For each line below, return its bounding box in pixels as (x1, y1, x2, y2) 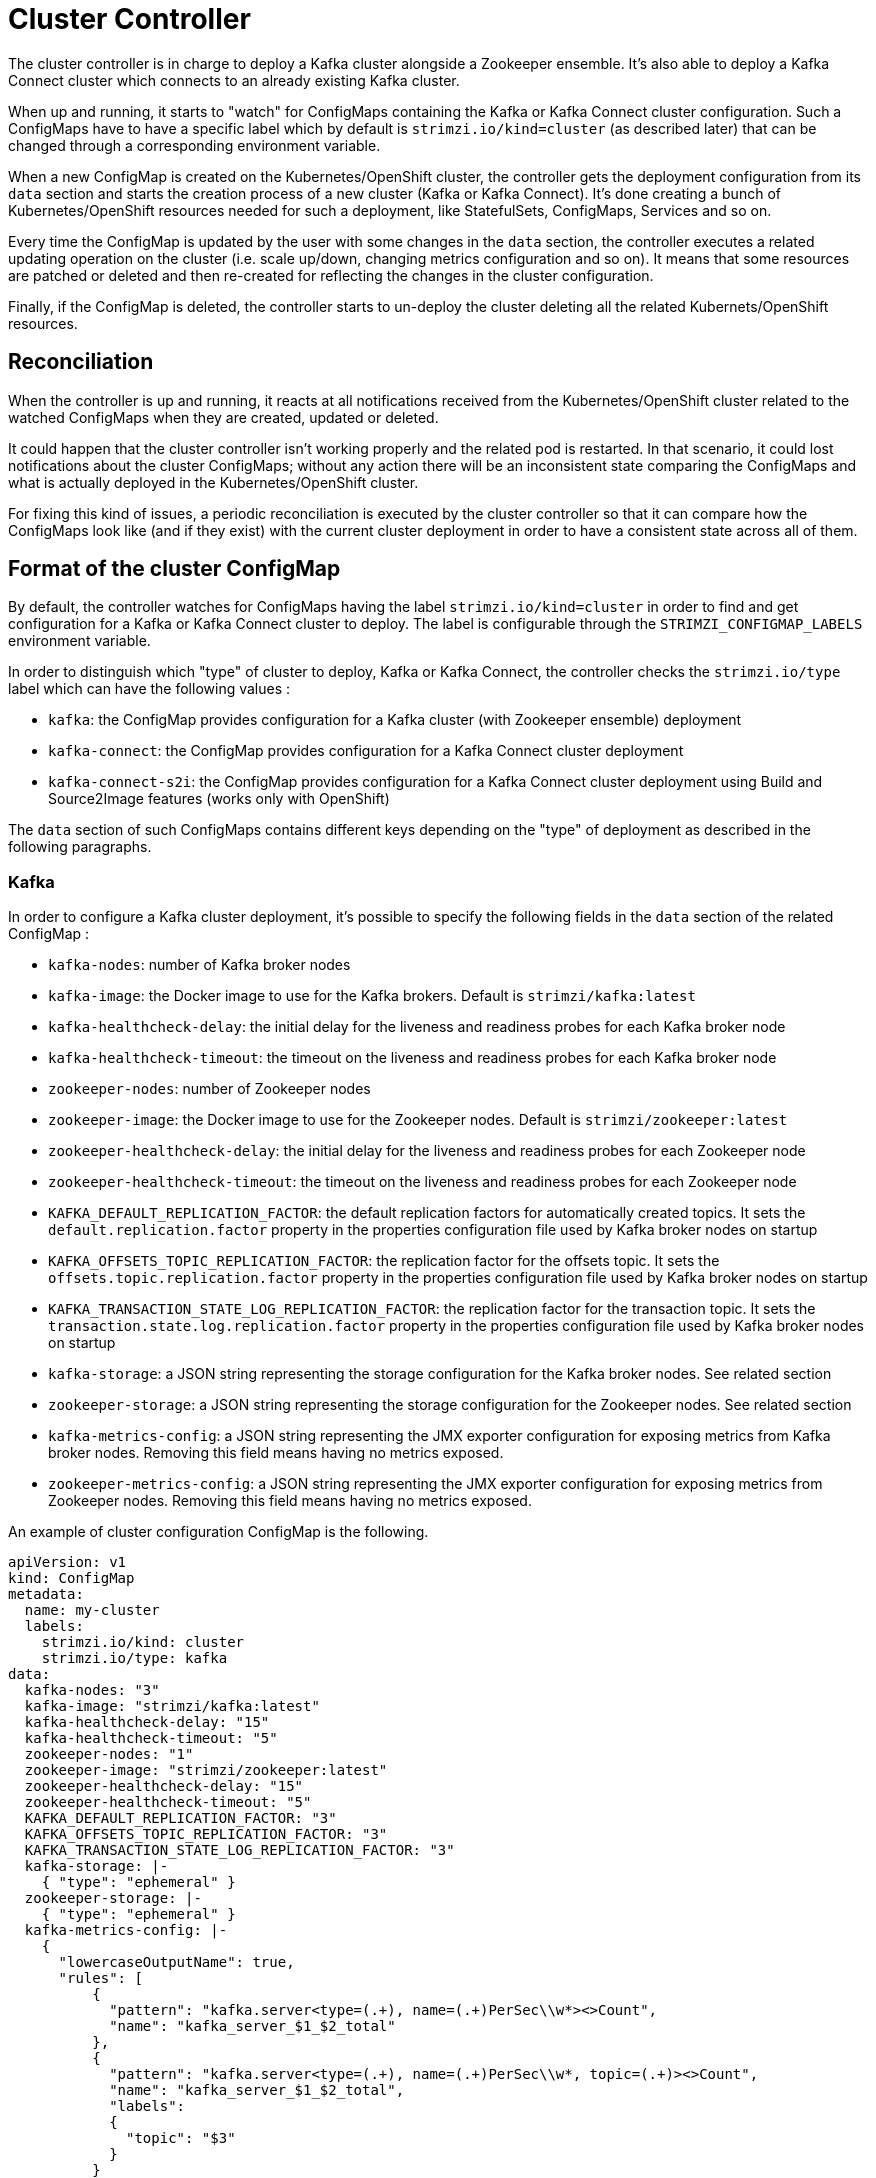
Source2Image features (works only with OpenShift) (48, 790, 390, 808)
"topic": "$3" (126, 2130, 236, 2147)
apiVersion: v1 (8, 1554, 127, 1571)
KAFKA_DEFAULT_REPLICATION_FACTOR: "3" (24, 1810, 337, 1827)
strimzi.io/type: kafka (41, 1650, 228, 1667)
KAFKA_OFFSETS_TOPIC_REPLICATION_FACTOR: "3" (24, 1826, 388, 1843)
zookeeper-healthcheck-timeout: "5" (24, 1794, 312, 1811)
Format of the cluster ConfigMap (8, 556, 341, 582)
